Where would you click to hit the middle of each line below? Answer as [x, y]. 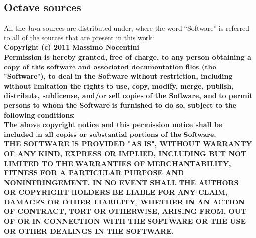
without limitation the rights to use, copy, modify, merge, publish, [119, 85]
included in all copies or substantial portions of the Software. [110, 134]
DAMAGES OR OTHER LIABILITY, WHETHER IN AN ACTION [124, 201]
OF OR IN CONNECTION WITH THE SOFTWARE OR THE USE [125, 221]
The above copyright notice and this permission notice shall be [113, 124]
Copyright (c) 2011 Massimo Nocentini [72, 47]
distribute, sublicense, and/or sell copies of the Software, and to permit [128, 95]
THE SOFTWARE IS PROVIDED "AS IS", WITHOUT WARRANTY [128, 144]
